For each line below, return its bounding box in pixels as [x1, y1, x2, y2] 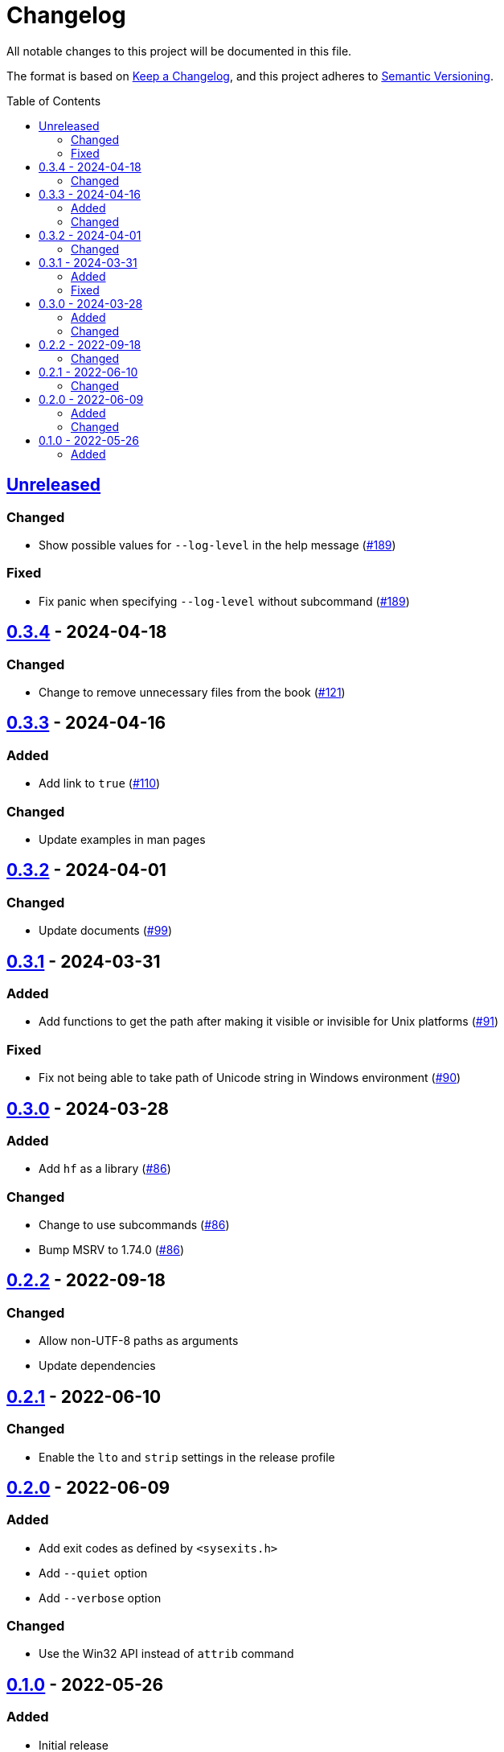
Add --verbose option [39, 1590, 162, 1605]
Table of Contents [6, 93, 101, 108]
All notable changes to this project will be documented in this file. [6, 43, 352, 58]
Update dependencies [39, 1359, 156, 1373]
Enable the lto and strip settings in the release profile [39, 1450, 335, 1464]
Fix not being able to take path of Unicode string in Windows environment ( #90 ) [39, 1071, 461, 1085]
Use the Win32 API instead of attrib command [39, 1647, 294, 1661]
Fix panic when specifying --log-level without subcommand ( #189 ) [39, 594, 410, 608]
